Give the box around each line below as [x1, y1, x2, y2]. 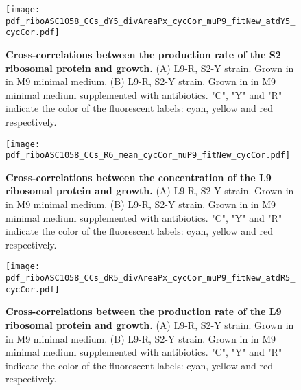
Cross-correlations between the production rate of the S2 [5, 47, 281, 61]
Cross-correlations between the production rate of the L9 [5, 304, 282, 319]
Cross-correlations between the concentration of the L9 [5, 170, 272, 184]
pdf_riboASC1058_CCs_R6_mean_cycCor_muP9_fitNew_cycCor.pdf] [5, 150, 291, 161]
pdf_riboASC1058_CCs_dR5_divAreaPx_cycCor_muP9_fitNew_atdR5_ [5, 273, 296, 284]
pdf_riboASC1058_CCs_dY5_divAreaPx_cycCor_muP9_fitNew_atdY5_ [5, 16, 296, 26]
